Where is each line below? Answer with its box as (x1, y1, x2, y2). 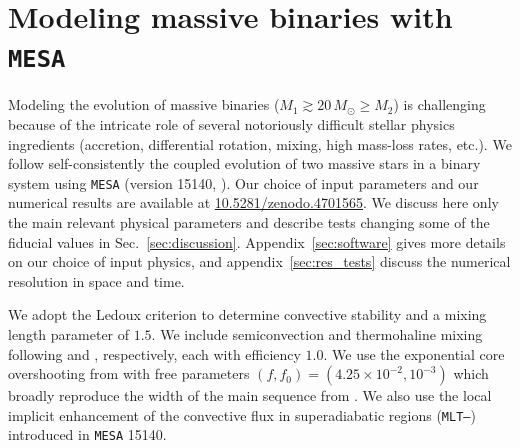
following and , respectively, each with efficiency (8, 343, 301, 364)
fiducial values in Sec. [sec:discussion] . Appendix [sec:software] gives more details (8, 231, 506, 252)
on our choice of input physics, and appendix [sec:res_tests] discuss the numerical (8, 251, 511, 272)
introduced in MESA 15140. (8, 424, 167, 445)
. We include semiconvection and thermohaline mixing (151, 324, 483, 345)
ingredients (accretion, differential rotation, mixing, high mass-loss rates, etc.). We (8, 133, 512, 154)
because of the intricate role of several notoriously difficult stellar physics (8, 114, 455, 135)
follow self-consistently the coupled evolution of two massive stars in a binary (8, 153, 481, 174)
